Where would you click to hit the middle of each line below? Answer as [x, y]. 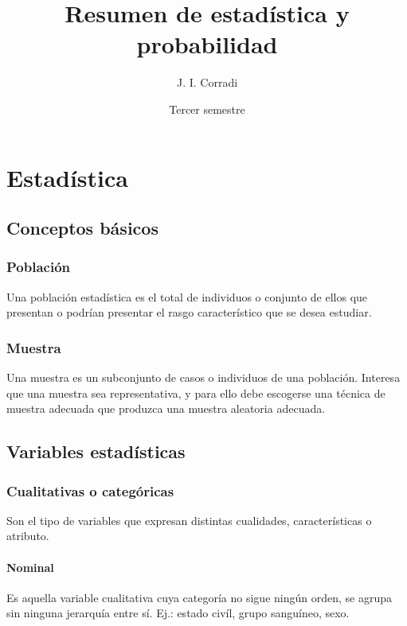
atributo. [28, 536]
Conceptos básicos [82, 228]
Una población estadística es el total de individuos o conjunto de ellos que [187, 296]
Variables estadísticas [96, 451]
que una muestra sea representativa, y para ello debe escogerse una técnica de [196, 393]
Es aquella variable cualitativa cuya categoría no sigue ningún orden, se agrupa [199, 597]
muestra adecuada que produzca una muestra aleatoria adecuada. [166, 408]
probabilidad [207, 44]
